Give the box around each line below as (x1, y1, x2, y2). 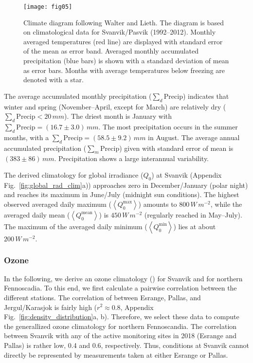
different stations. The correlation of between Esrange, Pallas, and (4, 292, 201, 302)
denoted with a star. (23, 74, 84, 85)
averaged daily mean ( (4, 209, 70, 219)
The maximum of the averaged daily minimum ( (4, 221, 147, 231)
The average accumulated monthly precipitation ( (4, 91, 152, 101)
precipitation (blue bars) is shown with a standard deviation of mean (23, 55, 229, 66)
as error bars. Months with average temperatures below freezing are (23, 65, 225, 75)
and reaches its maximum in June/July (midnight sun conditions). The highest (4, 189, 239, 200)
